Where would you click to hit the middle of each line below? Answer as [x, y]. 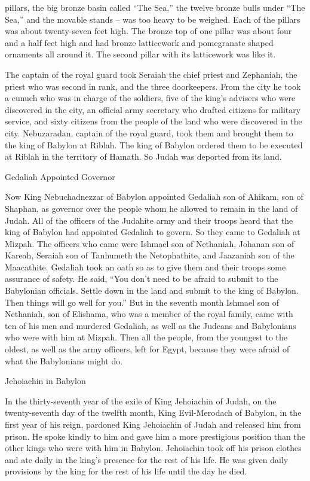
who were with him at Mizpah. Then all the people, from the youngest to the [146, 337]
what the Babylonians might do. [64, 360]
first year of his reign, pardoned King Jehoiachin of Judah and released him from [153, 424]
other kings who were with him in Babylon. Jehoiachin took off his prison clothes [153, 448]
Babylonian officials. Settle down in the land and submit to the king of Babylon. [152, 290]
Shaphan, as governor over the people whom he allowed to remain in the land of [151, 208]
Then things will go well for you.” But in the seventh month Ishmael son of [142, 302]
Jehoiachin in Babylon [45, 381]
